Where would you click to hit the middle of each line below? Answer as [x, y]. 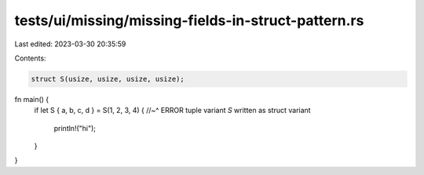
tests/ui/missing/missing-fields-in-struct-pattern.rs [189, 20]
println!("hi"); [75, 128]
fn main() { [32, 99]
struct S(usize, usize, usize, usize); [108, 79]
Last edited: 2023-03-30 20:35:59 [70, 44]
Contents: [30, 58]
